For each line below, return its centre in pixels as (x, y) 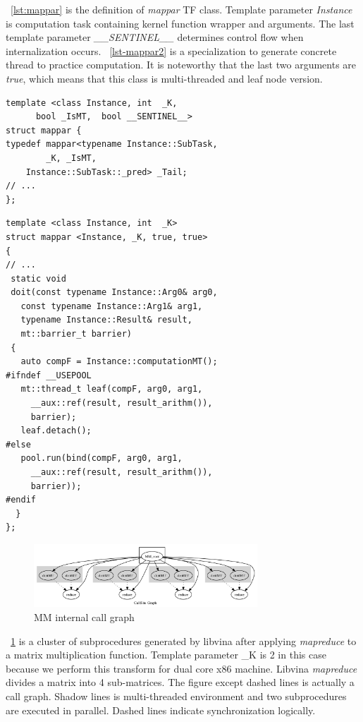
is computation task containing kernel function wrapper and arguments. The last (180, 23)
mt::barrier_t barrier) (76, 334)
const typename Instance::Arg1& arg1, (112, 306)
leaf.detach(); (56, 431)
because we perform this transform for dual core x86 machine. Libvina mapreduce (181, 668)
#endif (21, 500)
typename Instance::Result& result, (106, 320)
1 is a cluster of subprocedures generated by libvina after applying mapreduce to (184, 640)
